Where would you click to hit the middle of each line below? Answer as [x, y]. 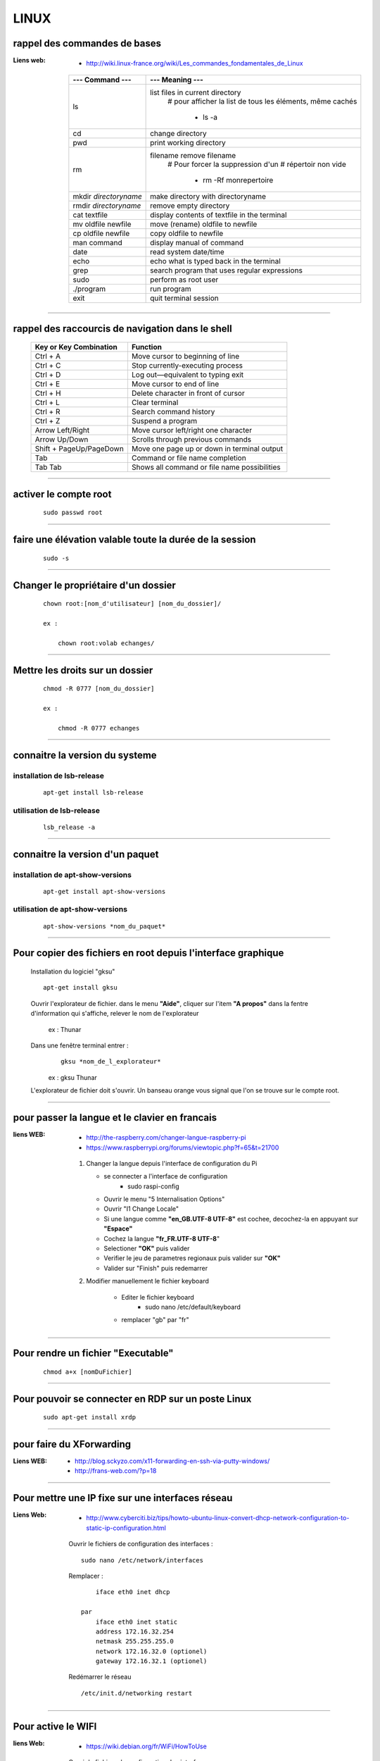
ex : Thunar [65, 1029]
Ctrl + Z [47, 421]
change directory [178, 134]
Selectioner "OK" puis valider [147, 1249]
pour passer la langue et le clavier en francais [115, 1118]
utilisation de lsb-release [56, 810]
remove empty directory [190, 206]
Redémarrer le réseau [100, 1677]
